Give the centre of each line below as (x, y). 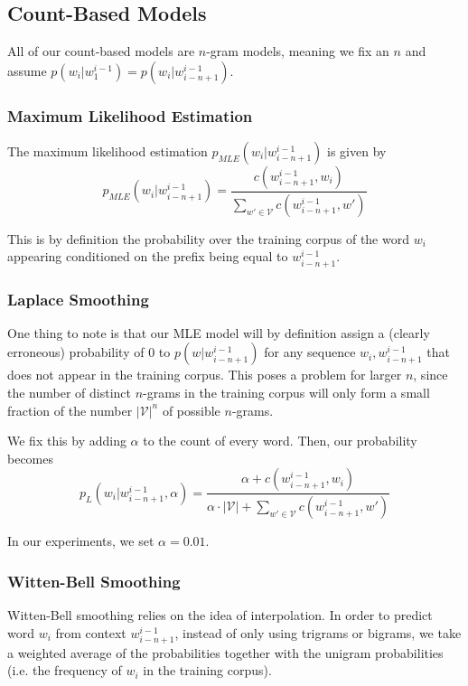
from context (91, 632)
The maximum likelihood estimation (108, 151)
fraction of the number (70, 410)
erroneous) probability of (76, 352)
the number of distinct (70, 393)
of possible (191, 410)
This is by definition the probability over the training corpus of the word (208, 238)
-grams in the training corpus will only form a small (286, 393)
